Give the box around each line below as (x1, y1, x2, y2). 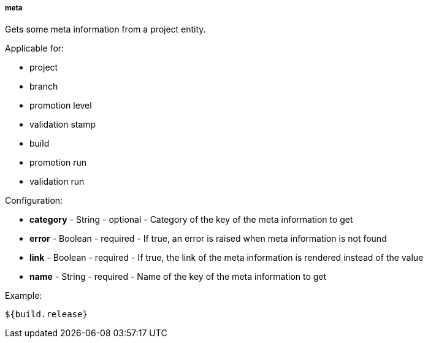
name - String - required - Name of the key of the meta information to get (29, 271, 327, 282)
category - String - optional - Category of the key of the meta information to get (29, 214, 353, 225)
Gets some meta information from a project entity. (5, 24, 206, 35)
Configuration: (5, 195, 63, 206)
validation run (29, 176, 85, 187)
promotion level (29, 100, 92, 111)
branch (29, 81, 58, 92)
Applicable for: (5, 43, 64, 54)
